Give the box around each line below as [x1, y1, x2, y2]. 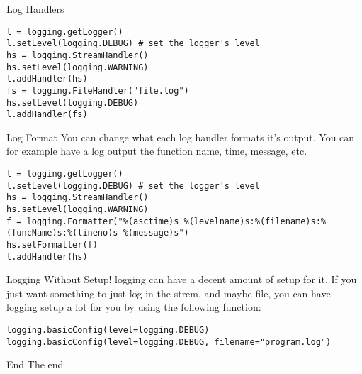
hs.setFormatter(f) [6, 239, 98, 250]
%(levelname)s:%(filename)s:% [183, 216, 327, 226]
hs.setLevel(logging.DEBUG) [6, 97, 139, 108]
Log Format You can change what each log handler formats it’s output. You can [6, 129, 355, 144]
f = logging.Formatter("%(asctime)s [6, 216, 179, 226]
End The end [6, 357, 64, 372]
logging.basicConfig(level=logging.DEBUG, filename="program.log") [6, 336, 332, 347]
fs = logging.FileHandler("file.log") [6, 85, 189, 96]
